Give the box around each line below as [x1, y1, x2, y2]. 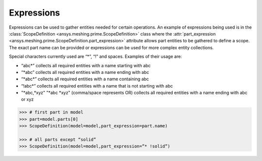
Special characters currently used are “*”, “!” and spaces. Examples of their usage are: [9, 54, 182, 59]
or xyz [21, 96, 34, 102]
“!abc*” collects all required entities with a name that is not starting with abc [21, 83, 173, 89]
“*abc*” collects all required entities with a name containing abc [21, 76, 149, 82]
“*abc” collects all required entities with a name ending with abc [21, 69, 149, 75]
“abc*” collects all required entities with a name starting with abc [21, 62, 151, 68]
